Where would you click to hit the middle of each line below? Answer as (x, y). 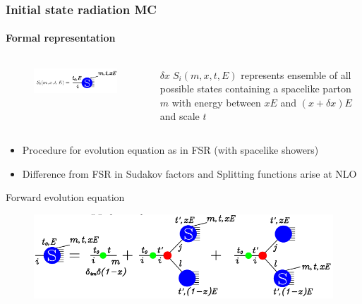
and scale (180, 116)
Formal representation (61, 38)
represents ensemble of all (296, 74)
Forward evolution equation (65, 197)
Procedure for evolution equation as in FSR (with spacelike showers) (170, 150)
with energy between (216, 102)
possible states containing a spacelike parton (255, 89)
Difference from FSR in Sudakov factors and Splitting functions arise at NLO (189, 173)
